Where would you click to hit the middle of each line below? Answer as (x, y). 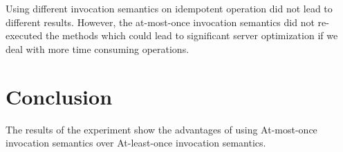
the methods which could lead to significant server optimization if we (192, 35)
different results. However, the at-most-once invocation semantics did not (160, 22)
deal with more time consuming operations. (98, 48)
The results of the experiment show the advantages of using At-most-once (161, 129)
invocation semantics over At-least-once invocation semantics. (136, 143)
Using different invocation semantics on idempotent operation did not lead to (169, 8)
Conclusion (59, 96)
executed (24, 35)
